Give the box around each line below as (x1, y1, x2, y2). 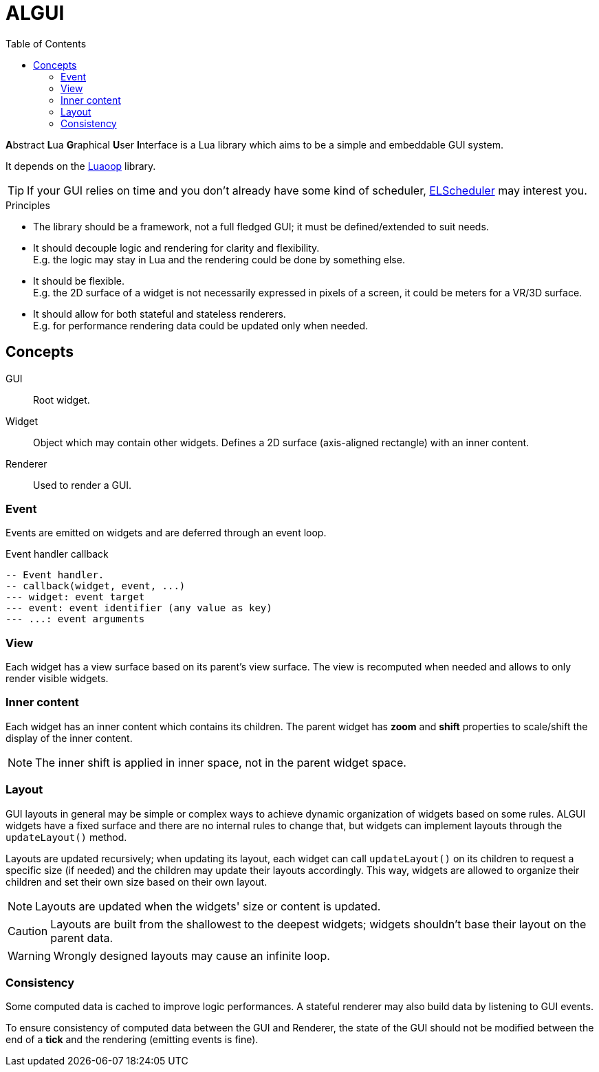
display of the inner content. (6, 732, 133, 744)
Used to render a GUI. (33, 479, 132, 491)
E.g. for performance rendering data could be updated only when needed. (33, 319, 369, 331)
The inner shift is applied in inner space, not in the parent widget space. (35, 755, 406, 769)
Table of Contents (6, 37, 87, 50)
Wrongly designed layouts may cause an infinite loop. (53, 948, 330, 963)
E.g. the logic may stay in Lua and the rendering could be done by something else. (33, 253, 405, 265)
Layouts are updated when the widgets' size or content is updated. (35, 899, 381, 913)
